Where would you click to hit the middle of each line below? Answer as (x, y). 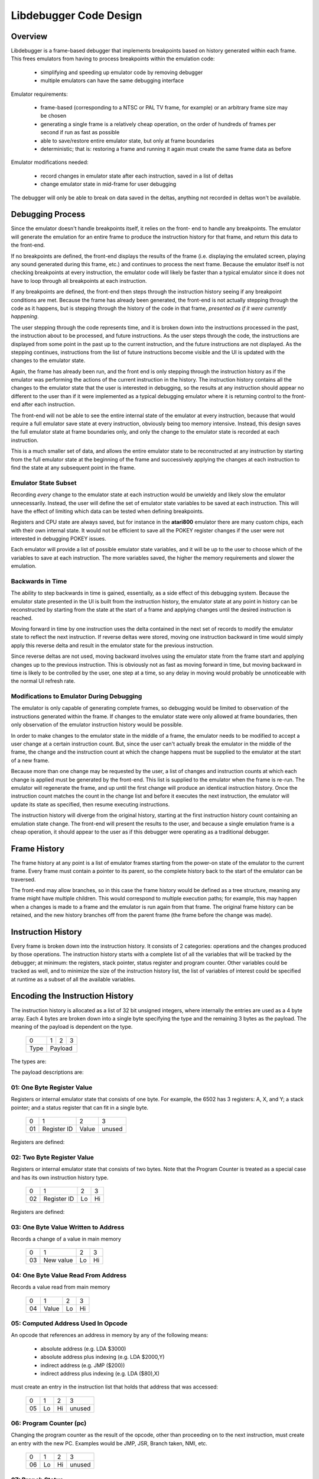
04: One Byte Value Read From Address (69, 1275)
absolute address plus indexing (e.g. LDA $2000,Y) (102, 1357)
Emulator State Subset (44, 483)
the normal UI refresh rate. (43, 681)
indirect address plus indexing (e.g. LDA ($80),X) (100, 1373)
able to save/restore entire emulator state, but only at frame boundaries (127, 141)
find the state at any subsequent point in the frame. (73, 467)
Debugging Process (48, 214)
